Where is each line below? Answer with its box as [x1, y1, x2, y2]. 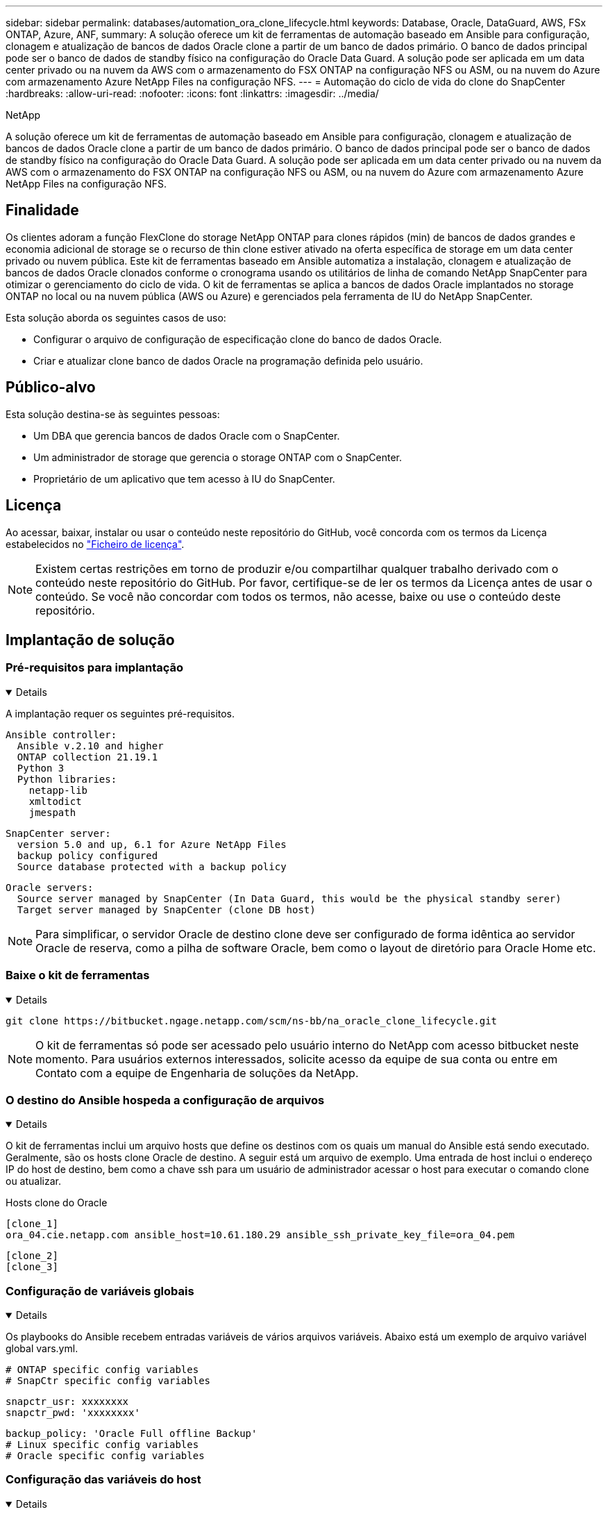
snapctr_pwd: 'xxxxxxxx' [6, 1407, 140, 1418]
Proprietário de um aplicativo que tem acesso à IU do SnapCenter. [33, 472, 335, 485]
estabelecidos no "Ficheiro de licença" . [6, 538, 185, 550]
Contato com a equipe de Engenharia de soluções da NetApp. [35, 1065, 359, 1080]
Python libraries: [17, 773, 117, 785]
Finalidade [6, 201, 79, 219]
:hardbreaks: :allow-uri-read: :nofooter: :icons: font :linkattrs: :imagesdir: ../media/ [6, 88, 379, 99]
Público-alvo [6, 378, 96, 397]
